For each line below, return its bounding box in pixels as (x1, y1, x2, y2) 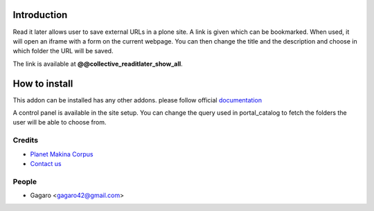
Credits (12, 136, 38, 145)
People (12, 176, 37, 186)
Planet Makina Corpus (30, 149, 93, 158)
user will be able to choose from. (12, 118, 107, 127)
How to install (12, 77, 73, 89)
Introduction (12, 9, 68, 21)
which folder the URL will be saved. (12, 47, 114, 55)
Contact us (30, 159, 62, 167)
